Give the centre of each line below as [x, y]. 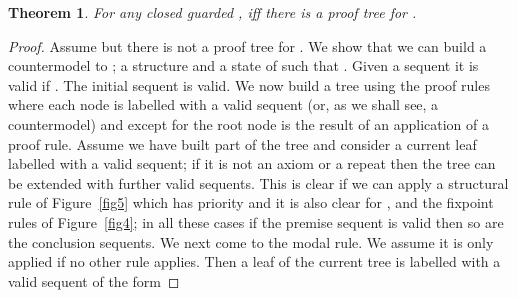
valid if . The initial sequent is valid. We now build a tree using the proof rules [249, 84]
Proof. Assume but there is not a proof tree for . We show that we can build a [247, 45]
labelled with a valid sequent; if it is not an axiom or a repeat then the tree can [252, 163]
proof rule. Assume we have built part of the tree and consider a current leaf [242, 143]
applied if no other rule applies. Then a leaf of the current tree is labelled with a [254, 261]
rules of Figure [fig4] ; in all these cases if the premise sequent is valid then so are [256, 221]
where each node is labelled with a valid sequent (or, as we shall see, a [223, 104]
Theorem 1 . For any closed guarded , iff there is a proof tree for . [212, 12]
